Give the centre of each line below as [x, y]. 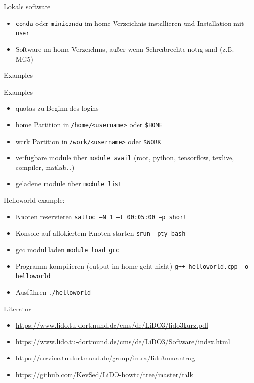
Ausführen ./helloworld [53, 292]
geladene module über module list [69, 183]
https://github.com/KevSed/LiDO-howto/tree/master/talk [104, 374]
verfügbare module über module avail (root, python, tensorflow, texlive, [125, 157]
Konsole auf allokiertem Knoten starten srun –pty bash [100, 233]
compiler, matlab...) [45, 167]
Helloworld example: [34, 200]
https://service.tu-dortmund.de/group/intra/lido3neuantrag [105, 358]
